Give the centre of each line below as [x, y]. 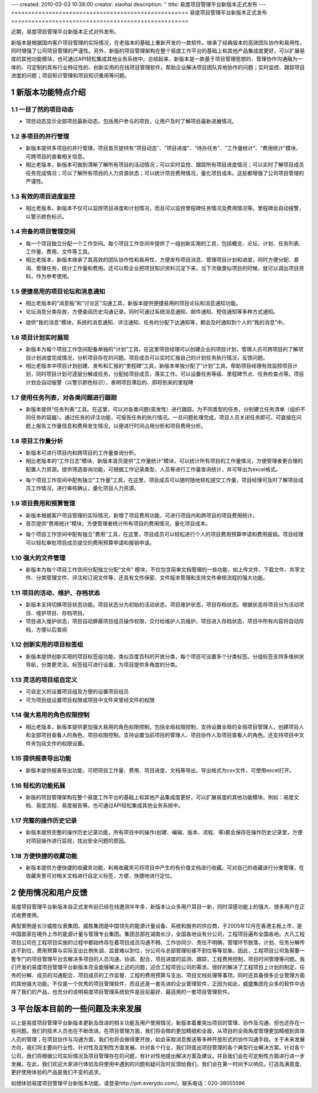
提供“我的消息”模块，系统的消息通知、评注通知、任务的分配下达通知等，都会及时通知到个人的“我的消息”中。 [157, 322]
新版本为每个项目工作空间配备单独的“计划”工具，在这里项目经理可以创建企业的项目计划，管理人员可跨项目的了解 [162, 349]
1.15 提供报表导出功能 [41, 759]
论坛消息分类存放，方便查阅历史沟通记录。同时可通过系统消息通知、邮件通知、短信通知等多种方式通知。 [152, 311]
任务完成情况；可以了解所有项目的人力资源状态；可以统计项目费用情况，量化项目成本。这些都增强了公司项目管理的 [165, 173]
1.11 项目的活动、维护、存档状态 [55, 593]
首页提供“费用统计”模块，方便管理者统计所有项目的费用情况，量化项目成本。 [118, 524]
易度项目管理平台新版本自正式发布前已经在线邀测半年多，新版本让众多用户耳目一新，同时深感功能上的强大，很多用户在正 [158, 907]
